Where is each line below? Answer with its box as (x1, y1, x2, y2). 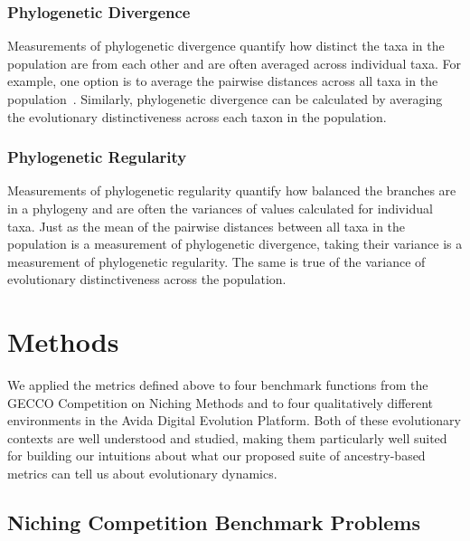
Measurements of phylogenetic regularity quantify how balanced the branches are (7, 181, 456, 200)
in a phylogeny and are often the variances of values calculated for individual (7, 199, 433, 217)
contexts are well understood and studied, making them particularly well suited (7, 428, 447, 447)
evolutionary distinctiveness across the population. (7, 270, 287, 289)
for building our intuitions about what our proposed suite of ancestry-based (7, 446, 426, 465)
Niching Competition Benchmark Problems (7, 508, 420, 536)
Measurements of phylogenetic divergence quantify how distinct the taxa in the (7, 36, 445, 55)
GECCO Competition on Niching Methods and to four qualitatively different (7, 393, 434, 412)
